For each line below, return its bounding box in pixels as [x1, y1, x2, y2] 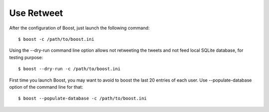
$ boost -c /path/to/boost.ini [18, 36, 95, 42]
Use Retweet [9, 7, 63, 18]
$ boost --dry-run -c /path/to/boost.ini [18, 66, 121, 72]
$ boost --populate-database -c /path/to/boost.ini [18, 96, 147, 102]
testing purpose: [9, 54, 43, 60]
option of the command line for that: [9, 84, 83, 90]
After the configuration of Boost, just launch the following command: [9, 25, 150, 31]
